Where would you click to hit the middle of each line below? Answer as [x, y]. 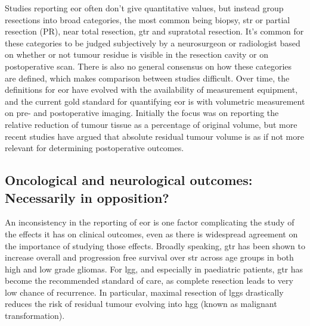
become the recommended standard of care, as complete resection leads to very [149, 280]
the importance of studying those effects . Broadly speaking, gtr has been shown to [155, 245]
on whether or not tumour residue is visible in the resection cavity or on [137, 54]
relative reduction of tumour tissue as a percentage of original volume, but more [151, 124]
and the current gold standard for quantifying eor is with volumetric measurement [155, 101]
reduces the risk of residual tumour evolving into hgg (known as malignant [141, 304]
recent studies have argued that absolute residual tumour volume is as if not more [154, 136]
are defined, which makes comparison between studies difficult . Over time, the [147, 78]
